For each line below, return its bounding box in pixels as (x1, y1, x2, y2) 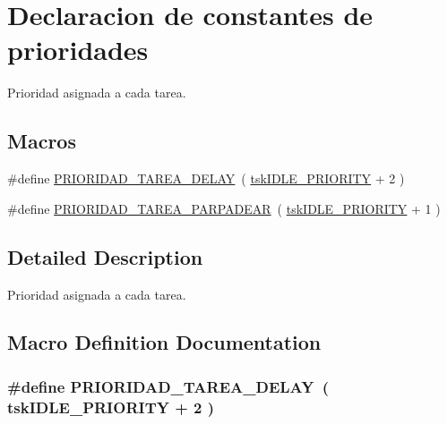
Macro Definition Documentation (7, 328, 322, 356)
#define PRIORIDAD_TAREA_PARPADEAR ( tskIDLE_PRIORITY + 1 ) (7, 199, 441, 217)
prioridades (7, 31, 149, 68)
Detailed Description (7, 242, 203, 270)
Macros (7, 127, 76, 155)
